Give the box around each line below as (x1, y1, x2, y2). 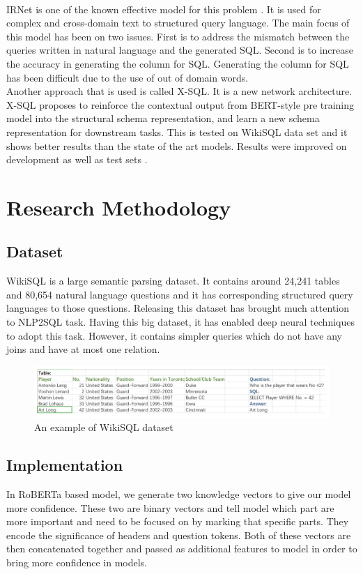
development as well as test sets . (6, 152, 148, 167)
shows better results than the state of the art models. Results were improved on (6, 138, 347, 153)
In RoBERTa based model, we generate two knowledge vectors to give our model (6, 486, 351, 501)
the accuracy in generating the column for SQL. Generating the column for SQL (6, 56, 349, 70)
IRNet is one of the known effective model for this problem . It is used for (6, 1, 321, 16)
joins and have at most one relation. (6, 342, 160, 356)
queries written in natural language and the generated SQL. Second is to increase (6, 43, 354, 57)
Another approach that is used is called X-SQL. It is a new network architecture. (6, 84, 353, 98)
